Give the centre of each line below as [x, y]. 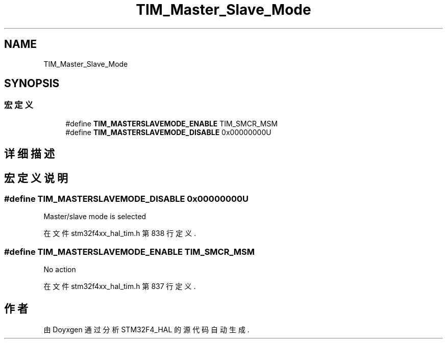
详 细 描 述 [29, 154]
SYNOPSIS [32, 84]
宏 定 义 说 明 [36, 178]
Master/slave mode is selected [95, 217]
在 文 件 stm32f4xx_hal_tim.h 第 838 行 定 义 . [120, 233]
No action [60, 270]
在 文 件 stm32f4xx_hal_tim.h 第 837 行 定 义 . [120, 286]
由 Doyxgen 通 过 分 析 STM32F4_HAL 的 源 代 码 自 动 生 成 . [146, 330]
